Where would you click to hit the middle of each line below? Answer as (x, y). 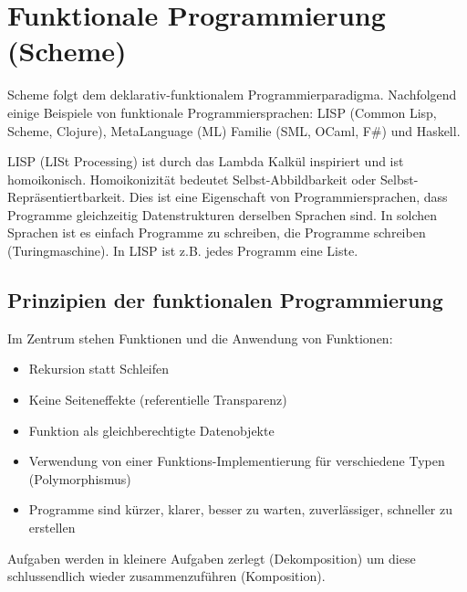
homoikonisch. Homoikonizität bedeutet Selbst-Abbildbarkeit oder (192, 179)
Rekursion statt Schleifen (99, 369)
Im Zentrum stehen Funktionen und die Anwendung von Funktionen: (200, 338)
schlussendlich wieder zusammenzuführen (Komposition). (166, 576)
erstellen (52, 528)
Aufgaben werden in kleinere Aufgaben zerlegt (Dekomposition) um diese (212, 558)
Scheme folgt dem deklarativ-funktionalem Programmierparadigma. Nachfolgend (232, 95)
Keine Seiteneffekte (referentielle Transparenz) (158, 400)
